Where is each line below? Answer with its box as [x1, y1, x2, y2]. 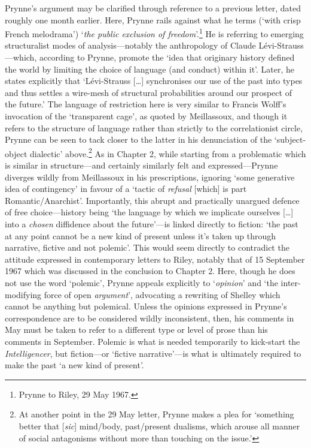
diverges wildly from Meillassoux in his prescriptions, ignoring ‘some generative [5, 170, 295, 183]
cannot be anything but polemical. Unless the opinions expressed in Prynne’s [5, 300, 287, 312]
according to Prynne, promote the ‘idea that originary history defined [39, 51, 295, 64]
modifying [5, 288, 42, 300]
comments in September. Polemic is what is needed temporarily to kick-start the [5, 335, 300, 347]
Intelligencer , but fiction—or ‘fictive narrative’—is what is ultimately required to [5, 347, 301, 359]
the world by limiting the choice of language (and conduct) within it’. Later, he [5, 62, 295, 75]
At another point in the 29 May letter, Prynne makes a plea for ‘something [19, 408, 294, 420]
